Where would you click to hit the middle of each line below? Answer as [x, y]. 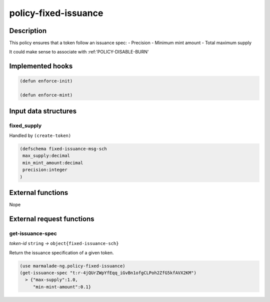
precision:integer [45, 170]
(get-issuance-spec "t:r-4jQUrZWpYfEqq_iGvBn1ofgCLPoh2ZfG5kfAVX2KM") [108, 273]
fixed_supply [25, 125]
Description [28, 31]
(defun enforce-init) [46, 81]
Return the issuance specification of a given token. [61, 252]
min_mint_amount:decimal [53, 163]
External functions [39, 192]
